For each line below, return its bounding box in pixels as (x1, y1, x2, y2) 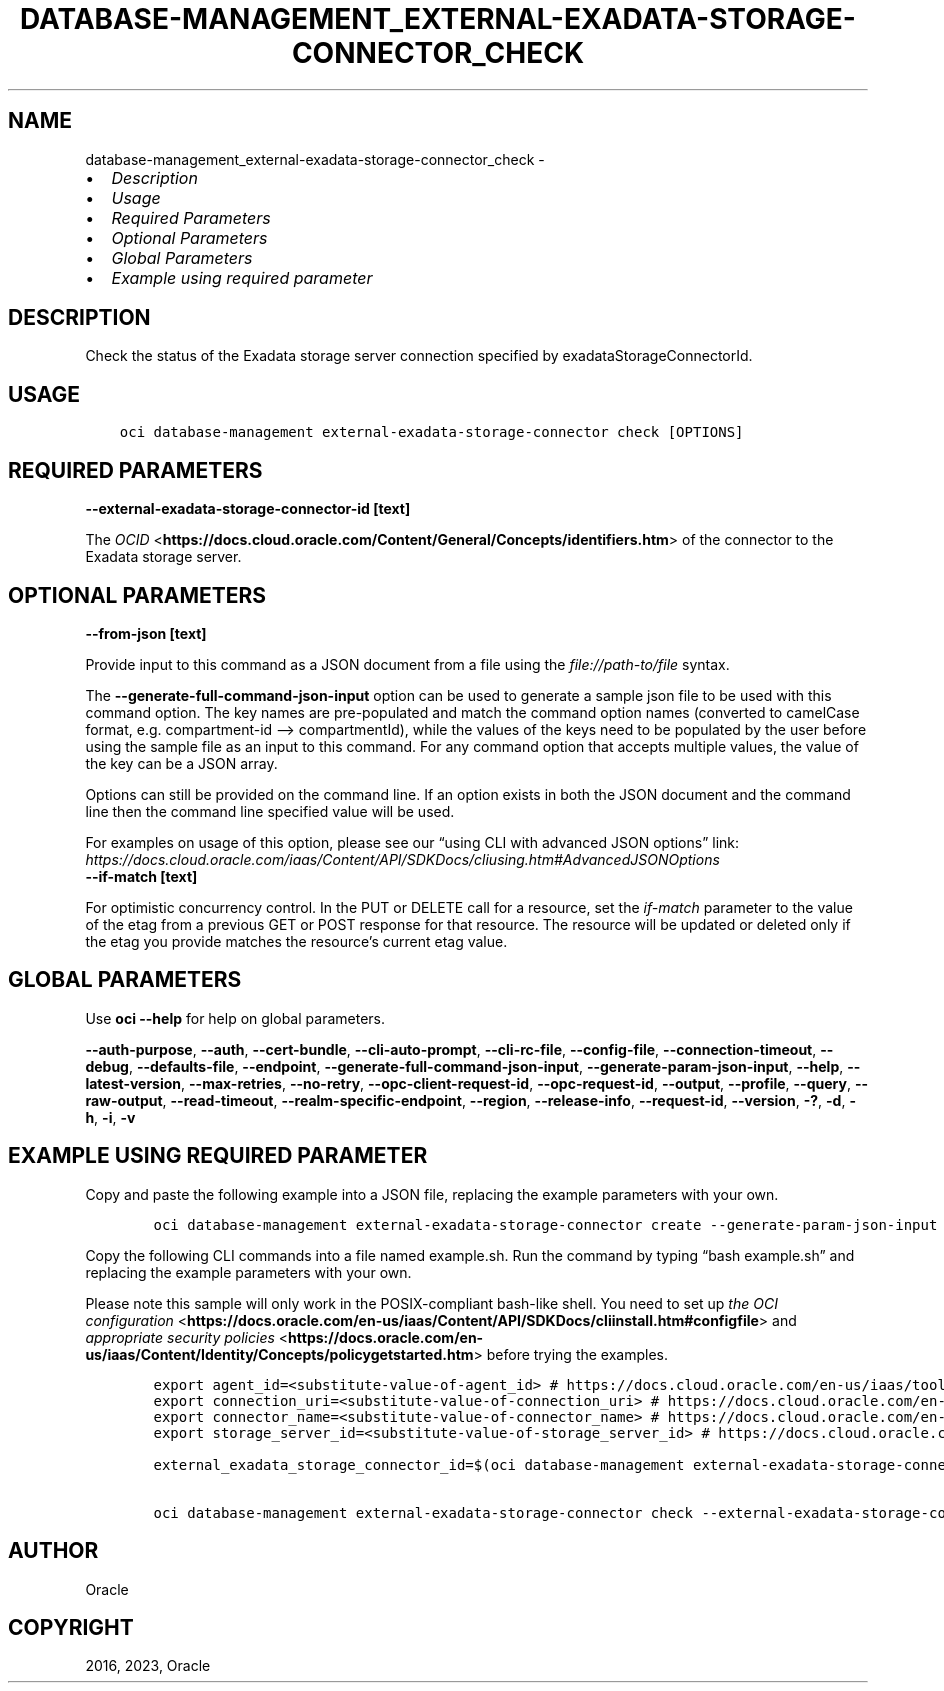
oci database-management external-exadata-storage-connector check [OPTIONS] (119, 424, 744, 441)
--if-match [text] (85, 867, 198, 885)
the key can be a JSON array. (85, 754, 278, 772)
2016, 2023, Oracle (85, 1657, 211, 1675)
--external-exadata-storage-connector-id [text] (85, 500, 411, 518)
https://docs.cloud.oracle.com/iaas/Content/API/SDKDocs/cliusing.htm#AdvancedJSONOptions (85, 850, 720, 868)
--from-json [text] (85, 624, 207, 642)
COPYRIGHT (8, 1614, 134, 1640)
